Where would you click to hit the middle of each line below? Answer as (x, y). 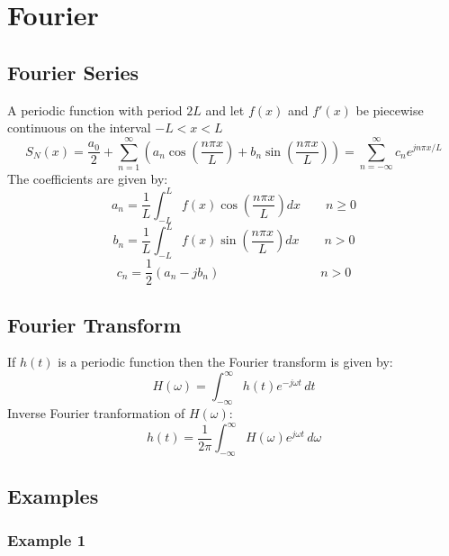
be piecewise (390, 109)
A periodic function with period (95, 109)
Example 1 (47, 539)
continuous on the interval (79, 128)
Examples (53, 495)
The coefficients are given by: (88, 178)
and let (225, 109)
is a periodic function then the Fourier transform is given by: (225, 362)
